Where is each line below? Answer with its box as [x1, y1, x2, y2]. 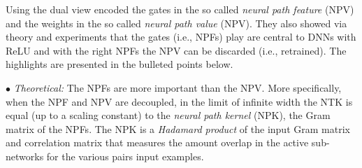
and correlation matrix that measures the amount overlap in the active [6, 135, 309, 150]
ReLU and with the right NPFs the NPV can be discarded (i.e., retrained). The [6, 43, 347, 57]
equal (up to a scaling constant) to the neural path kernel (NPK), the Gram [6, 108, 331, 122]
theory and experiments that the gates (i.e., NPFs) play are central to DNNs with [6, 29, 356, 44]
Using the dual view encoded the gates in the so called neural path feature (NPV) [6, 2, 354, 16]
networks [6, 148, 44, 163]
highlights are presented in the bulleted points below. [6, 57, 233, 71]
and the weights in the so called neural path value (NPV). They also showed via [6, 15, 347, 30]
